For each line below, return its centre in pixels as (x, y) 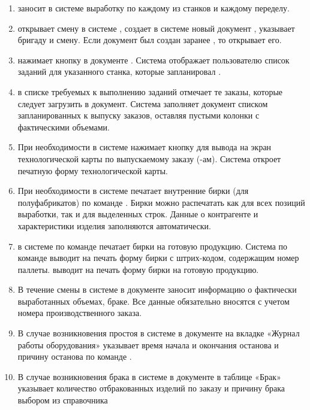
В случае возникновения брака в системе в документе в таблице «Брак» (149, 376)
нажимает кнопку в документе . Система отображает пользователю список (154, 60)
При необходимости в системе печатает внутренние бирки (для (133, 191)
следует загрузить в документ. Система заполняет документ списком (143, 103)
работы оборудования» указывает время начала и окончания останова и (148, 344)
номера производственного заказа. (80, 313)
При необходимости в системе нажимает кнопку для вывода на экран (145, 147)
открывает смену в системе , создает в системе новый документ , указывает (156, 28)
